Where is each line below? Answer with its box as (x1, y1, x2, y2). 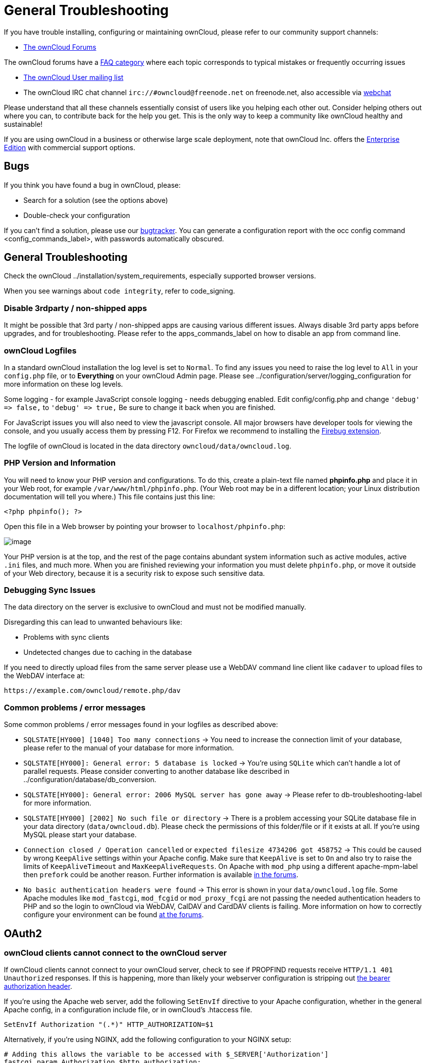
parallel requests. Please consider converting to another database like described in (23, 767, 290, 776)
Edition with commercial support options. (4, 143, 136, 152)
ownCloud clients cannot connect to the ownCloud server (4, 948, 227, 958)
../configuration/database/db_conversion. (23, 775, 156, 784)
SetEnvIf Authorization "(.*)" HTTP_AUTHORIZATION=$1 (4, 1021, 213, 1029)
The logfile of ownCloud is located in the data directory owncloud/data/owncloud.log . (4, 441, 291, 450)
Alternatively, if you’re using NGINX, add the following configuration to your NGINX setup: (4, 1035, 291, 1044)
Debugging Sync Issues (4, 585, 96, 595)
